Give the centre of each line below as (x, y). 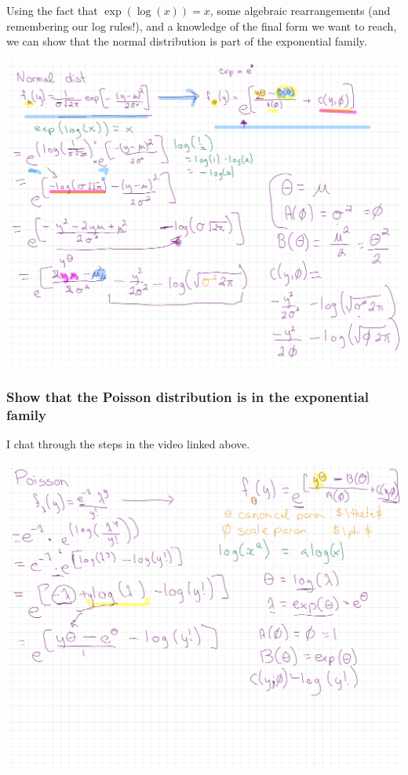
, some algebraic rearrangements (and (300, 10)
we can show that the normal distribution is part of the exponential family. (187, 41)
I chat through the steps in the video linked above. (128, 443)
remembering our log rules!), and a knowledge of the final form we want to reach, (202, 26)
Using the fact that (52, 10)
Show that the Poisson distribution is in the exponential (188, 396)
